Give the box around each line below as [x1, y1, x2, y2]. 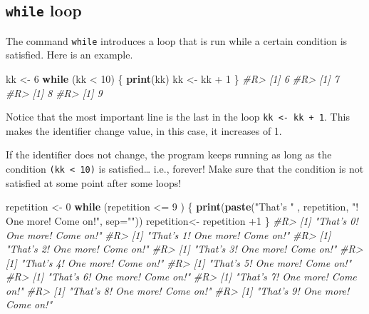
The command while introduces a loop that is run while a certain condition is [6, 33, 348, 48]
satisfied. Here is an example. [6, 47, 133, 62]
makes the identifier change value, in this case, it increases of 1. [6, 123, 282, 138]
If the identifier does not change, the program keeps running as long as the [6, 147, 332, 162]
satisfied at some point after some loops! [6, 175, 182, 190]
